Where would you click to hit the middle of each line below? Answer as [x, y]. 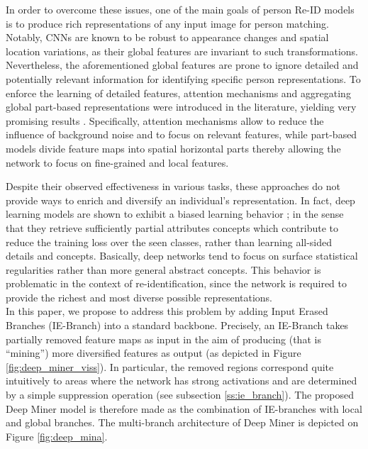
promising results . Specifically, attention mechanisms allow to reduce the [165, 120]
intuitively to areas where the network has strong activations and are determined [182, 381]
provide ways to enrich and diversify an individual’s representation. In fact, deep [180, 200]
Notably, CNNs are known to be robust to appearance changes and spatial [167, 37]
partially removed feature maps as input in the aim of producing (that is [163, 339]
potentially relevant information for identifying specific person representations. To [183, 78]
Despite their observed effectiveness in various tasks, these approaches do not [173, 186]
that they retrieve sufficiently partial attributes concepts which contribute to [172, 227]
